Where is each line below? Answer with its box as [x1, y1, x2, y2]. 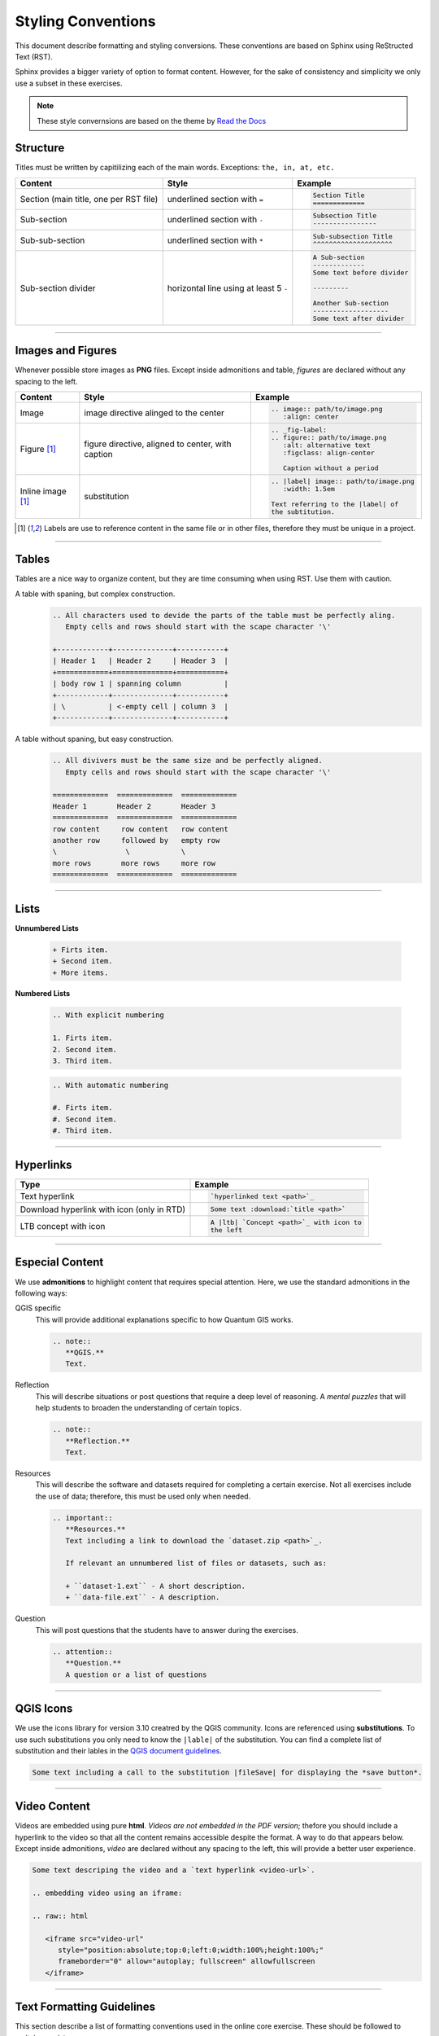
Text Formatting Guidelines [15, 2000, 156, 2014]
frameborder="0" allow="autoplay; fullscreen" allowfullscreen [58, 1957, 315, 1966]
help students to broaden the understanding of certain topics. [35, 1403, 242, 1413]
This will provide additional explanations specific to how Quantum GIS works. [35, 1314, 294, 1324]
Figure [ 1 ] [20, 443, 57, 454]
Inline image [20, 485, 67, 497]
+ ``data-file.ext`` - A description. [65, 1593, 220, 1602]
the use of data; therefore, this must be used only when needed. [35, 1491, 251, 1501]
